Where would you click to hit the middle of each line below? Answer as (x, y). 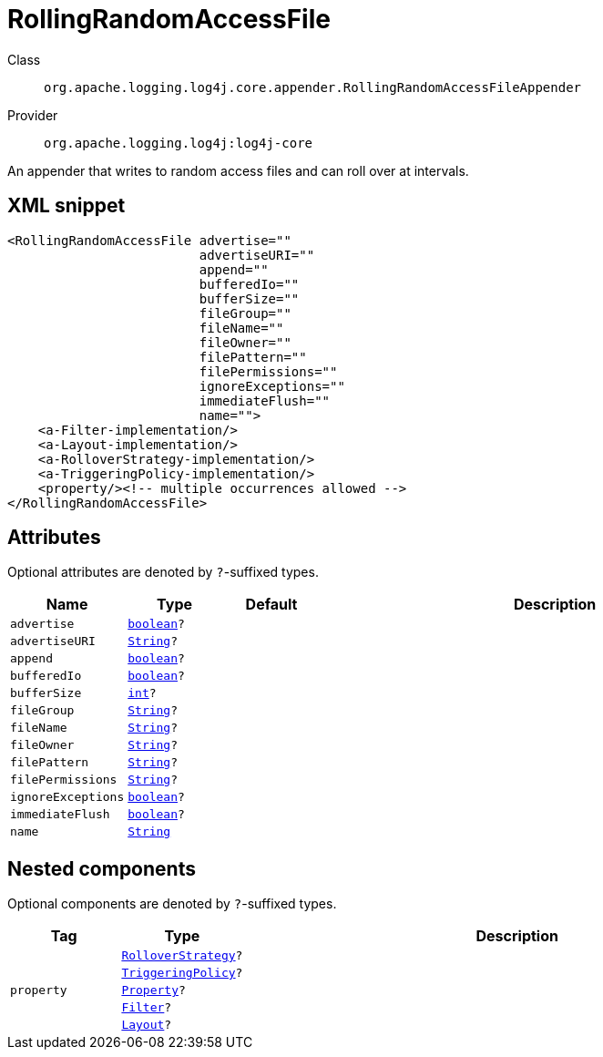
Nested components (102, 868)
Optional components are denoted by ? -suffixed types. (172, 904)
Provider (33, 115)
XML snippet (66, 206)
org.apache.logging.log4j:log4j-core (179, 143)
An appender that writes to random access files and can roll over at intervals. (238, 170)
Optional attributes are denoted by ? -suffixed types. (163, 572)
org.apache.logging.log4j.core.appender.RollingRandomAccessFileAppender (313, 87)
